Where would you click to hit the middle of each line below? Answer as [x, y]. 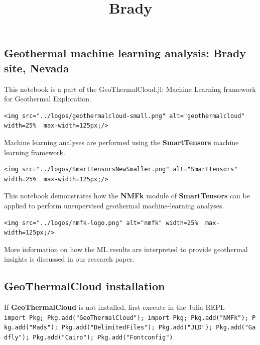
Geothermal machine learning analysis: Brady [125, 53]
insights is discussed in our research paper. [70, 259]
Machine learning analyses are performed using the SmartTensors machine [121, 142]
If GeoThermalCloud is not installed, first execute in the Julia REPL [114, 307]
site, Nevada [37, 68]
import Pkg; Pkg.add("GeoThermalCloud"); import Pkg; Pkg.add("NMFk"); [126, 318]
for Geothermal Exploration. [48, 99]
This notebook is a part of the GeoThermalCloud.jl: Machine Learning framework [130, 89]
